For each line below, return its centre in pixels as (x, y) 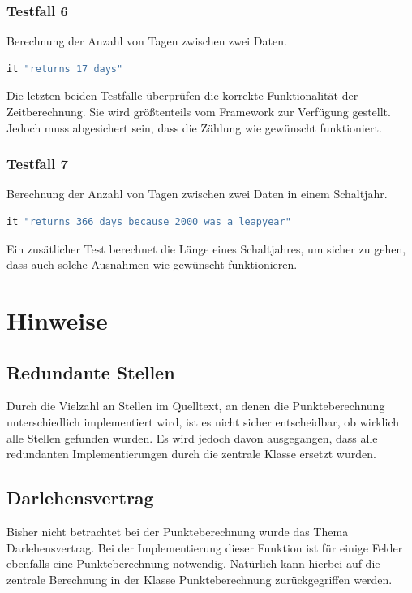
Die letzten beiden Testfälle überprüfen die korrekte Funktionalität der (182, 95)
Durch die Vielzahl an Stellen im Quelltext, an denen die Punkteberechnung (196, 406)
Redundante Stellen (91, 372)
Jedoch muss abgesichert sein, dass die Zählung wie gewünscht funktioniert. (194, 127)
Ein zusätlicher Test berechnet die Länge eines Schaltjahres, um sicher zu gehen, (206, 248)
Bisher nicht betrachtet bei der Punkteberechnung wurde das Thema (178, 531)
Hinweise (57, 320)
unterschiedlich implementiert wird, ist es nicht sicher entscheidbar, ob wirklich (203, 421)
